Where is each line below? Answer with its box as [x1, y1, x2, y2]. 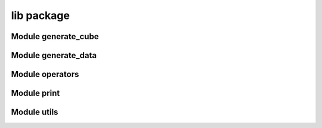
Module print [11, 88, 60, 98]
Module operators [11, 69, 79, 79]
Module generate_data [11, 50, 97, 60]
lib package [11, 9, 70, 22]
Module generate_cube [11, 31, 99, 41]
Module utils [11, 107, 58, 117]
